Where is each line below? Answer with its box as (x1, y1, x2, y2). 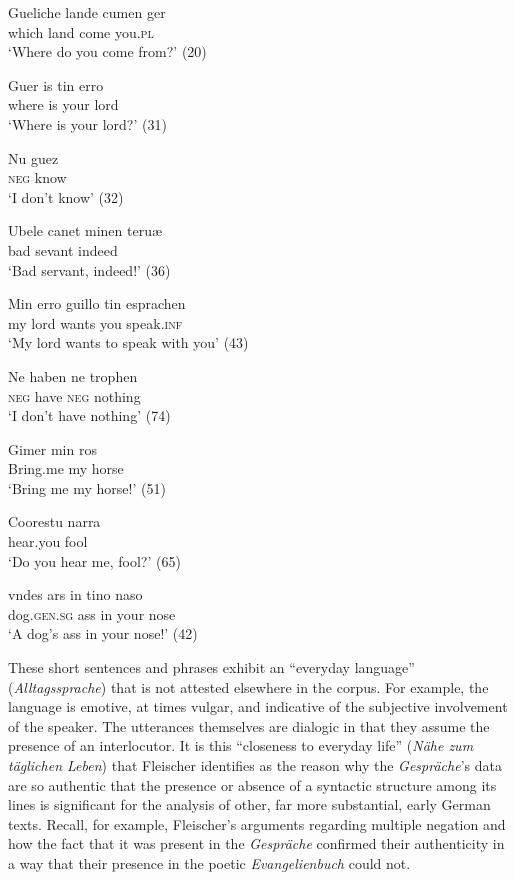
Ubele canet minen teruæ (8, 220, 163, 241)
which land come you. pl (8, 21, 154, 42)
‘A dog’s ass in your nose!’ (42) (8, 623, 198, 644)
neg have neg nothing (8, 385, 141, 406)
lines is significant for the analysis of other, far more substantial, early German (8, 794, 491, 815)
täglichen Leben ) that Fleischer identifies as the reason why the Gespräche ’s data (8, 755, 502, 775)
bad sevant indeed (8, 239, 118, 260)
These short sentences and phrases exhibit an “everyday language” (8, 657, 415, 678)
